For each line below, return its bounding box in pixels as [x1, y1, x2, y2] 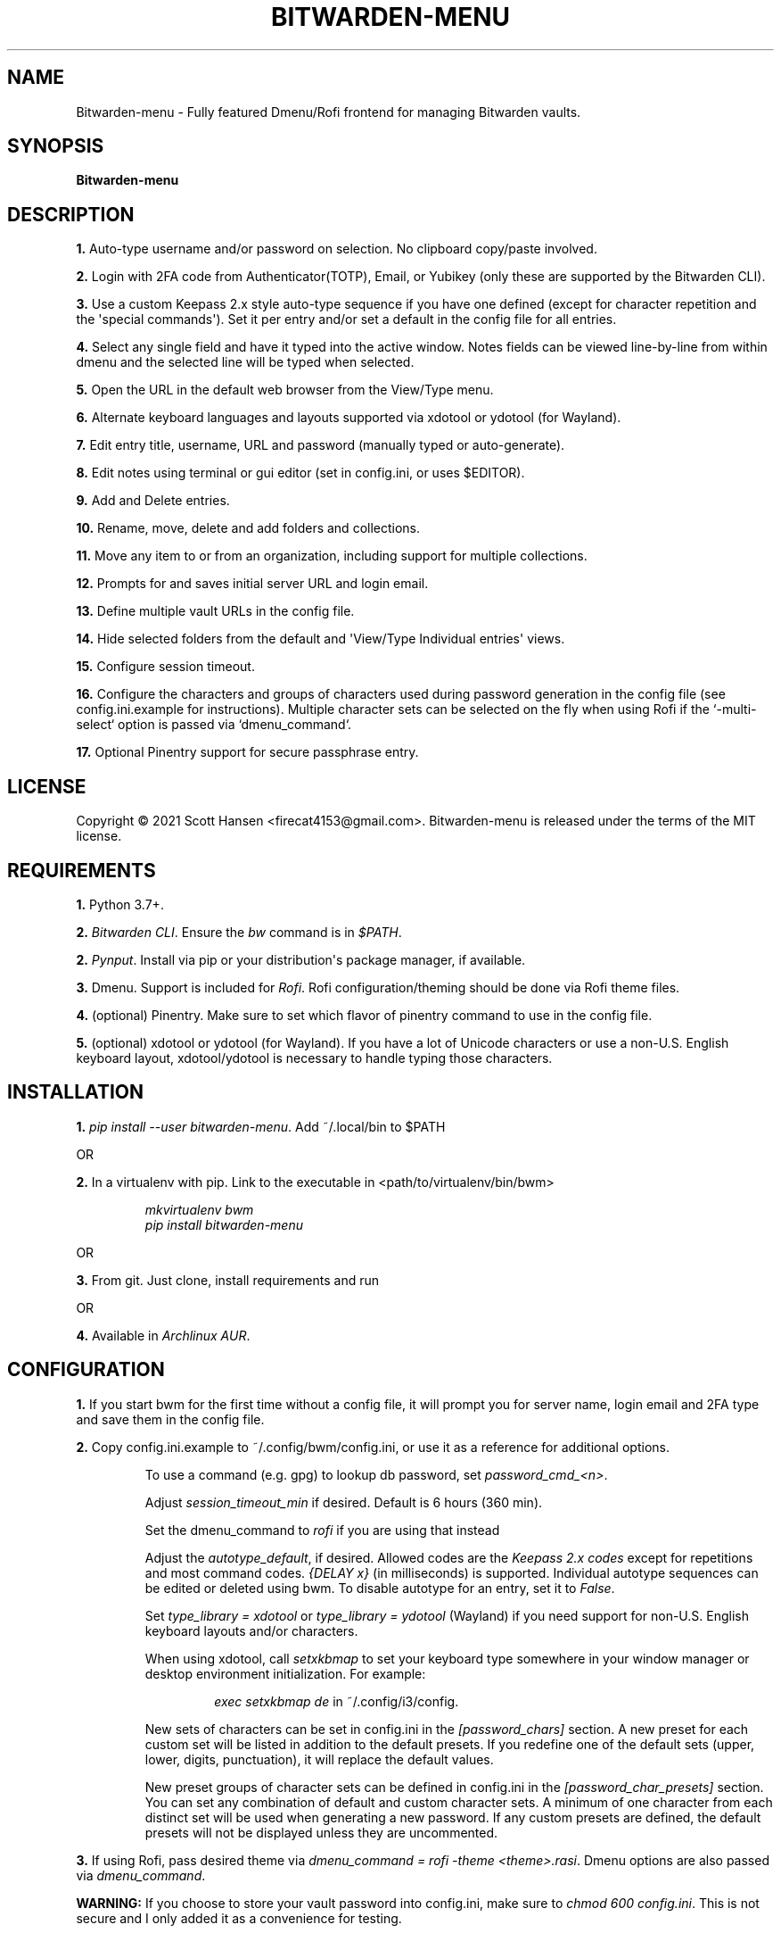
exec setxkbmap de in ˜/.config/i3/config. [214, 1693, 459, 1709]
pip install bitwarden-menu [144, 1216, 303, 1232]
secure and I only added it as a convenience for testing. [76, 1910, 402, 1926]
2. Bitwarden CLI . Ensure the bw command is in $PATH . [76, 924, 402, 940]
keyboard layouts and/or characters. [144, 1622, 358, 1638]
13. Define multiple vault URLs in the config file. [76, 603, 355, 619]
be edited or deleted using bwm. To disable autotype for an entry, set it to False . [144, 1580, 615, 1596]
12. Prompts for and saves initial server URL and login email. [76, 576, 429, 592]
